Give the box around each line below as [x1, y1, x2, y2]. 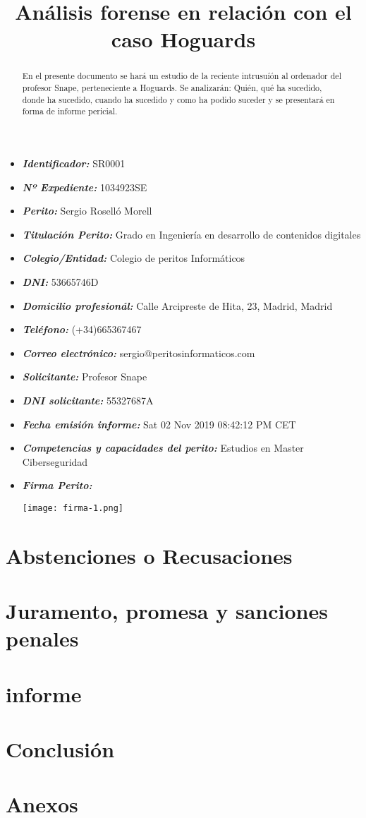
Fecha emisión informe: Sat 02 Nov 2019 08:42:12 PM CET [22, 416, 296, 431]
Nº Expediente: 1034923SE [22, 179, 147, 194]
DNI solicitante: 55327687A [22, 392, 154, 407]
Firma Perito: [22, 478, 92, 493]
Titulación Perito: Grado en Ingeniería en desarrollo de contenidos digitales [22, 227, 361, 241]
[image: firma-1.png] [22, 503, 123, 513]
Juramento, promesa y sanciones [6, 596, 328, 625]
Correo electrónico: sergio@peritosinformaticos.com [22, 345, 255, 360]
